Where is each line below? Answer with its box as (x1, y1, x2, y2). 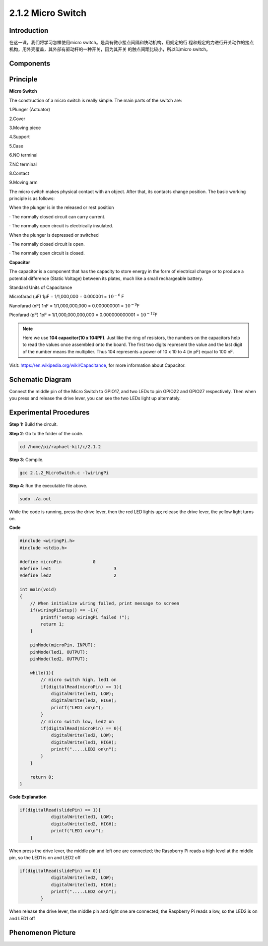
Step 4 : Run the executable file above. (9, 482, 88, 488)
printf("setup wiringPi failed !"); (40, 614, 130, 620)
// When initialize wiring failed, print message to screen (30, 601, 180, 606)
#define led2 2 (19, 573, 117, 578)
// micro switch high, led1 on (40, 677, 117, 682)
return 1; (40, 621, 65, 627)
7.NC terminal (9, 161, 37, 167)
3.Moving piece (9, 125, 41, 131)
